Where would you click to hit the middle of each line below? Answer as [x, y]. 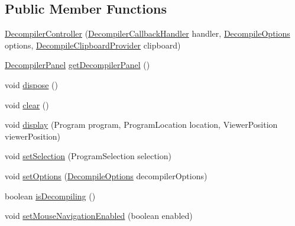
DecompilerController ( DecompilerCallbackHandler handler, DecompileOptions [147, 33]
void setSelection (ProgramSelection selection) [88, 156]
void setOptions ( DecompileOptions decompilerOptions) [106, 175]
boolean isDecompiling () [50, 196]
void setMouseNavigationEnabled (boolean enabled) [99, 216]
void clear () [27, 104]
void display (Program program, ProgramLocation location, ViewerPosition [141, 125]
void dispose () [32, 84]
